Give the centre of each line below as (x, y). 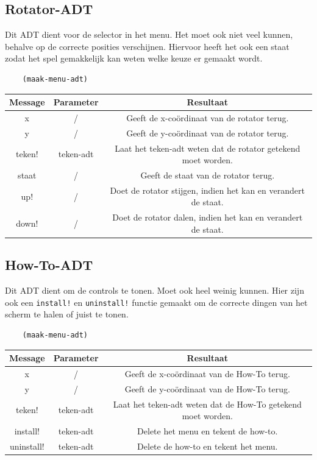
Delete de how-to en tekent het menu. (208, 446)
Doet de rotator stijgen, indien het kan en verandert (207, 190)
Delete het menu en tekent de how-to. (208, 431)
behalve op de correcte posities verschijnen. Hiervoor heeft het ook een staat (147, 46)
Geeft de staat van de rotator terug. (208, 175)
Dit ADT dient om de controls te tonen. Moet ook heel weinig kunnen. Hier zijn (155, 290)
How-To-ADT (49, 265)
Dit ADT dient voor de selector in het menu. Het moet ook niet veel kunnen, (149, 34)
